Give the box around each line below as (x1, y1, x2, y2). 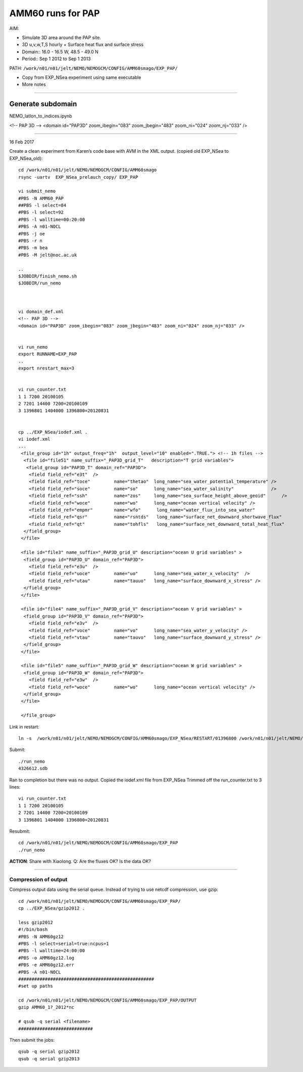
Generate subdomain (9, 100, 77, 108)
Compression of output (9, 876, 68, 883)
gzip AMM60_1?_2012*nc (18, 1005, 75, 1010)
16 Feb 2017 (9, 139, 34, 145)
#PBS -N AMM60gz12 (18, 934, 64, 939)
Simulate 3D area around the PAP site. (22, 34, 101, 40)
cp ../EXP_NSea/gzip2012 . (18, 905, 85, 911)
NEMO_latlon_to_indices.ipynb (9, 113, 73, 119)
